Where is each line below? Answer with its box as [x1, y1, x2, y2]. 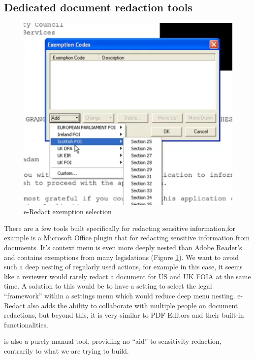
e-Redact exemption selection [24, 206, 112, 217]
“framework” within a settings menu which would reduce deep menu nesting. [4, 291, 235, 300]
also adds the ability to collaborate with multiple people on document [27, 300, 238, 310]
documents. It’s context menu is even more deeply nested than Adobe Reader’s [4, 242, 242, 253]
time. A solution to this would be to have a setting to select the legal [4, 281, 212, 291]
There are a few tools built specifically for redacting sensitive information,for [4, 223, 235, 233]
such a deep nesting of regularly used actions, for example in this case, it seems [4, 261, 243, 272]
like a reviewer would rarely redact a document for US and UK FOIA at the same [4, 271, 251, 281]
